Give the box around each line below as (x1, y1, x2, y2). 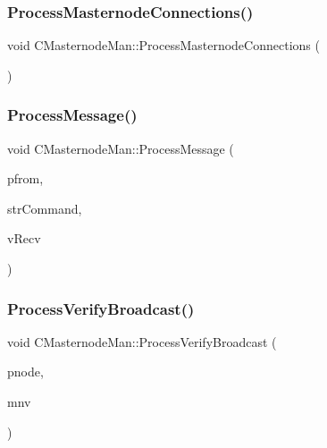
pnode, (7, 362, 44, 381)
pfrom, (7, 169, 44, 188)
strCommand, (7, 199, 82, 217)
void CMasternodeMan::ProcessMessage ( (7, 139, 234, 157)
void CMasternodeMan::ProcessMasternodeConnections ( (7, 36, 320, 55)
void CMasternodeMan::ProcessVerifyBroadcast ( (7, 332, 277, 351)
